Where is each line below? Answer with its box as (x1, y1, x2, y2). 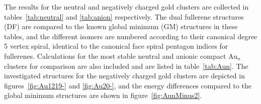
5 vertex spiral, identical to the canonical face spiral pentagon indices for (4, 41, 228, 51)
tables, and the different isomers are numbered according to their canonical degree (4, 31, 257, 41)
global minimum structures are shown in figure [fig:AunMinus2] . (4, 90, 202, 100)
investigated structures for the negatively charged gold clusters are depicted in (4, 70, 245, 81)
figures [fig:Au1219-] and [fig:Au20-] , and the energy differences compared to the (4, 80, 251, 90)
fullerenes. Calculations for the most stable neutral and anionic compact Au (4, 50, 237, 61)
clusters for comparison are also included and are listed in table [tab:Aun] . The (4, 60, 248, 71)
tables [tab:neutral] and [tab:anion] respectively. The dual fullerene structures (4, 11, 244, 22)
